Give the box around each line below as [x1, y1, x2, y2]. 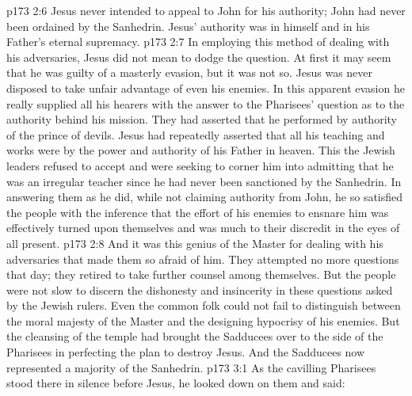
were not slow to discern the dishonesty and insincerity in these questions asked [6, 281, 393, 298]
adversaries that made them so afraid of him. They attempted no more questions [6, 250, 399, 267]
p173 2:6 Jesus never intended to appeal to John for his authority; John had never [6, 2, 406, 18]
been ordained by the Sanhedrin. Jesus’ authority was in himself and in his [6, 17, 370, 34]
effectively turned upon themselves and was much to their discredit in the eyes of [6, 219, 400, 236]
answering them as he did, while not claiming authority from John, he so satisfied [6, 188, 403, 205]
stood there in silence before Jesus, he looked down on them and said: [6, 375, 345, 391]
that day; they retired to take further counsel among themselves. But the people [6, 266, 396, 283]
